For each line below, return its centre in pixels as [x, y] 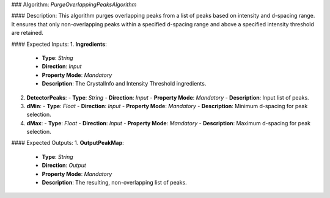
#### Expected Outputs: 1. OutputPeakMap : [68, 143]
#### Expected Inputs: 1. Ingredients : [59, 44]
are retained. [28, 33]
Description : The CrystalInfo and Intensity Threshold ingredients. [124, 84]
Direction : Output [64, 166]
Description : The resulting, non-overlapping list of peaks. [115, 183]
